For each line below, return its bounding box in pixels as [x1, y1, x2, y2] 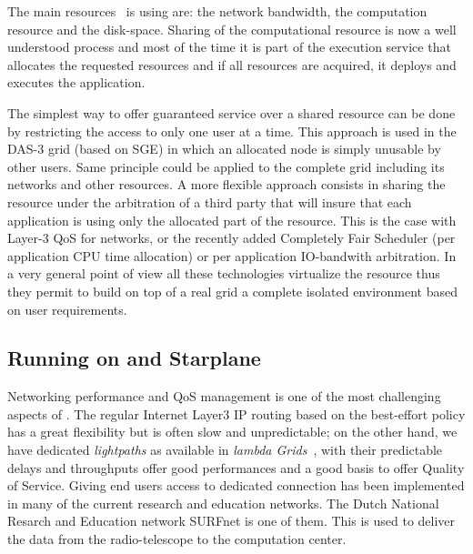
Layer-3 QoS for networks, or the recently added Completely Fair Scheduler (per [7, 228, 456, 247]
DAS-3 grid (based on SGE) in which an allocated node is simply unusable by [7, 139, 441, 158]
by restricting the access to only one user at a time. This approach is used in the [7, 121, 457, 140]
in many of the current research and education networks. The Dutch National [7, 493, 439, 512]
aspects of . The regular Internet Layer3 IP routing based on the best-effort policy [7, 404, 466, 423]
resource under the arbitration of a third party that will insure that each [7, 192, 412, 211]
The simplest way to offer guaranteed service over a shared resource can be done [7, 103, 456, 122]
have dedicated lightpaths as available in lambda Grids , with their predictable [7, 440, 443, 459]
